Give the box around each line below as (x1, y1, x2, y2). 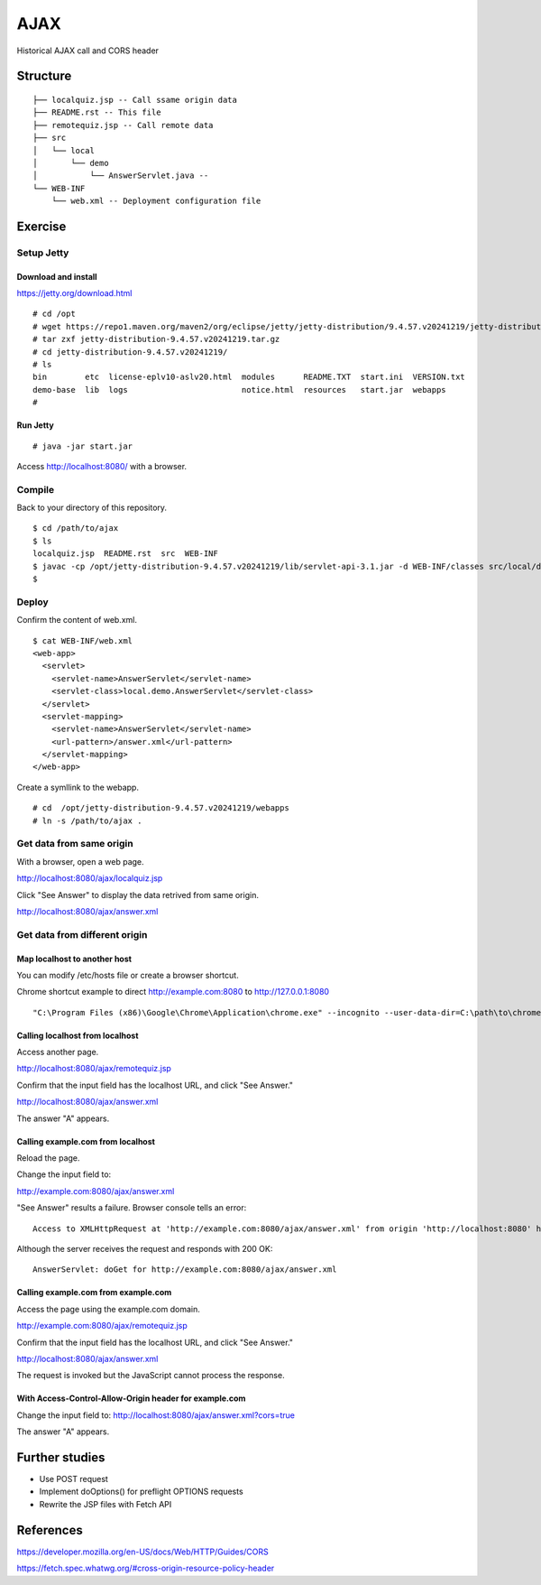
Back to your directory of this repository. (16, 502, 167, 514)
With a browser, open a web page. (16, 856, 144, 867)
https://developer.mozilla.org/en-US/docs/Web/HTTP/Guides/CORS (16, 1546, 270, 1557)
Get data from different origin (16, 928, 148, 941)
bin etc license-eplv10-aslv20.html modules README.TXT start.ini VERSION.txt (32, 372, 466, 383)
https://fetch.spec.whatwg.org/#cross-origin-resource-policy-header (16, 1562, 275, 1574)
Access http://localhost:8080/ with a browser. (16, 460, 188, 471)
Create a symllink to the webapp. (16, 782, 140, 792)
